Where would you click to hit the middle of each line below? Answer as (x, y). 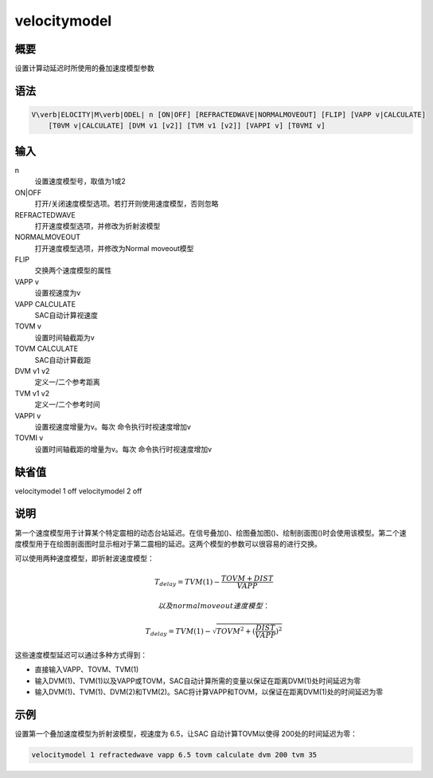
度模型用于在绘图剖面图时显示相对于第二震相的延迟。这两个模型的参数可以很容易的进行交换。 (168, 544)
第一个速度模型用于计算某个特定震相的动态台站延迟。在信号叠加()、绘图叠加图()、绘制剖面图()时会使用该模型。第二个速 (211, 532)
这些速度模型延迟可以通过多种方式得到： (81, 655)
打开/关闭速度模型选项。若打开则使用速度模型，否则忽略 (127, 204)
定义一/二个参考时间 (68, 405)
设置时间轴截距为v (64, 337)
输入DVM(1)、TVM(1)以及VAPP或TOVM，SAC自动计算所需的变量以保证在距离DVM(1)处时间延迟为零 (198, 681)
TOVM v (28, 326)
